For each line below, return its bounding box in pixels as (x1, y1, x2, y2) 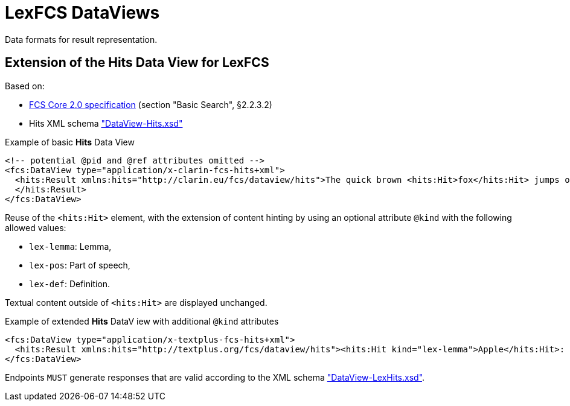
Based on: (5, 80, 45, 91)
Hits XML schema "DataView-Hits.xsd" (29, 118, 183, 128)
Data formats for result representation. (5, 34, 158, 45)
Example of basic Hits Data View (5, 136, 135, 147)
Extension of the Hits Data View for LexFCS (5, 55, 269, 71)
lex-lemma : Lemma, (29, 241, 112, 252)
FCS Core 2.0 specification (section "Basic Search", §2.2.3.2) (29, 99, 272, 110)
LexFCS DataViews (5, 2, 160, 23)
